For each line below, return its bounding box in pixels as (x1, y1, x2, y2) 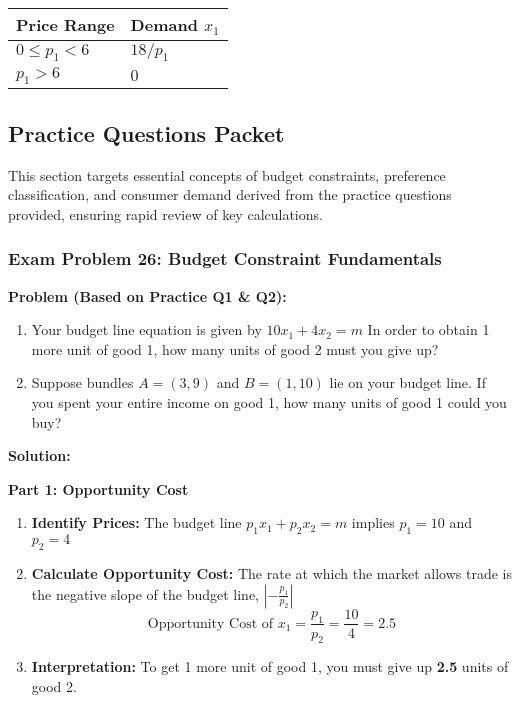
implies (351, 512, 395, 533)
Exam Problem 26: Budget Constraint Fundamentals (8, 246, 442, 271)
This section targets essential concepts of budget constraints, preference (8, 164, 446, 185)
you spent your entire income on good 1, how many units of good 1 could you (31, 391, 507, 412)
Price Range (16, 13, 115, 36)
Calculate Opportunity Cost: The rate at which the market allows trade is (31, 562, 512, 583)
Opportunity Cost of (147, 616, 274, 631)
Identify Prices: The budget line (31, 512, 242, 533)
